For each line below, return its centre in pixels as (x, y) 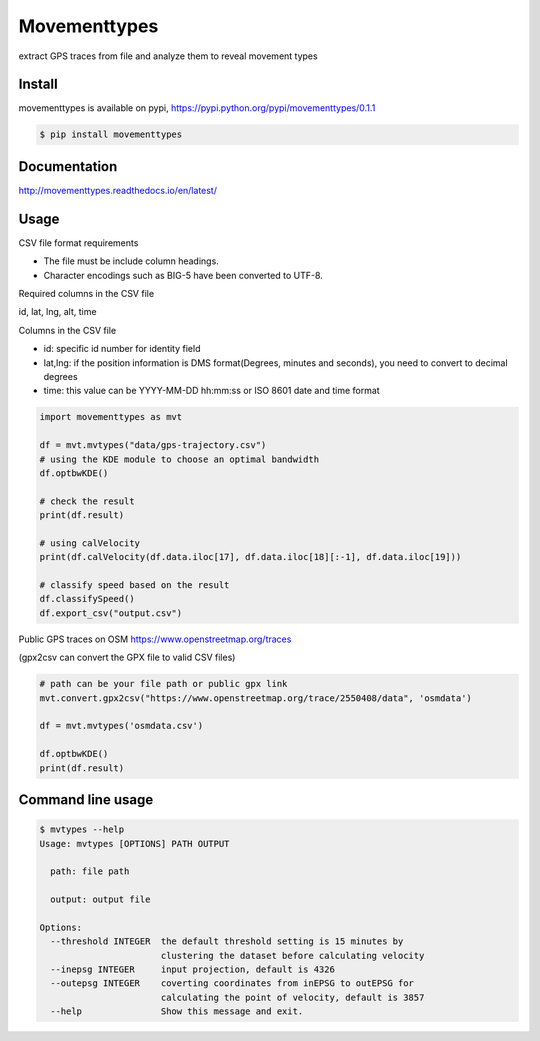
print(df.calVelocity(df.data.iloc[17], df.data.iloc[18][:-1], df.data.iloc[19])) (250, 557)
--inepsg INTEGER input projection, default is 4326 (192, 969)
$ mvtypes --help (82, 829)
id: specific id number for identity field (122, 349)
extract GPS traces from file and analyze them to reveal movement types (168, 56)
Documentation (68, 166)
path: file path (90, 871)
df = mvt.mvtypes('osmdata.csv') (121, 726)
